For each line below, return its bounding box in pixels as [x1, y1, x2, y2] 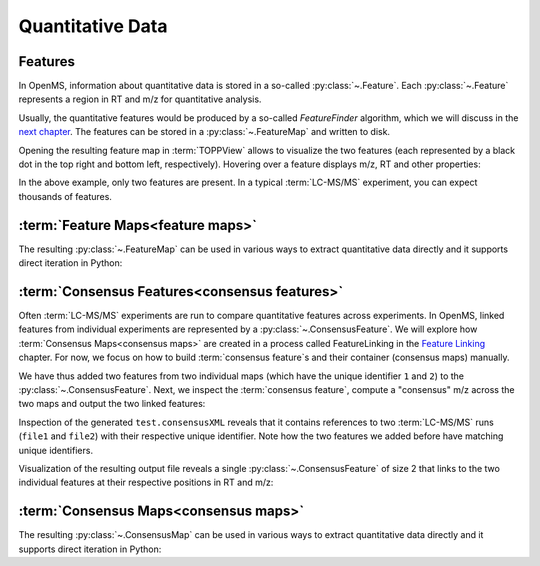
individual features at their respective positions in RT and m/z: [18, 476, 274, 489]
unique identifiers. [18, 444, 94, 456]
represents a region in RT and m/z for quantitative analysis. [18, 93, 262, 105]
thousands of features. [18, 190, 112, 202]
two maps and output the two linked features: [18, 398, 206, 410]
